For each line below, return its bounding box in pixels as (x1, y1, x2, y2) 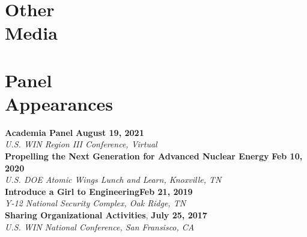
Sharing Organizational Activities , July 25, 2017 (5, 209, 207, 221)
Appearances (5, 91, 114, 115)
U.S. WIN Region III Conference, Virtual (5, 138, 157, 150)
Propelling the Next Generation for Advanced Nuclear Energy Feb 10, (5, 150, 303, 162)
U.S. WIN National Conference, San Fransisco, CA (5, 220, 195, 233)
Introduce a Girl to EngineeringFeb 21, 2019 (5, 185, 193, 197)
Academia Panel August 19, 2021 (5, 126, 144, 138)
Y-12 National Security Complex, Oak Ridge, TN (5, 197, 186, 209)
